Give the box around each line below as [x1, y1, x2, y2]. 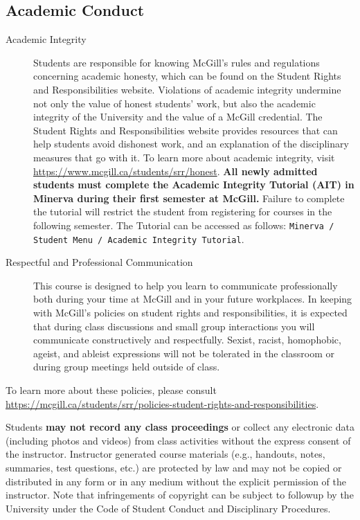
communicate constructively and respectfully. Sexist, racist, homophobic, [33, 332, 341, 347]
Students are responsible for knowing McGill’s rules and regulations [33, 55, 320, 69]
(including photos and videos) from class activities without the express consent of [6, 433, 351, 447]
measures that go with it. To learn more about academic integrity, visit [33, 150, 335, 164]
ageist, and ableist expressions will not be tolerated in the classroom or [33, 346, 335, 360]
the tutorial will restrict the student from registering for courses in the [33, 204, 332, 219]
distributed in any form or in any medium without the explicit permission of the [6, 474, 346, 488]
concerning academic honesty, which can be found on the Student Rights [33, 69, 341, 83]
